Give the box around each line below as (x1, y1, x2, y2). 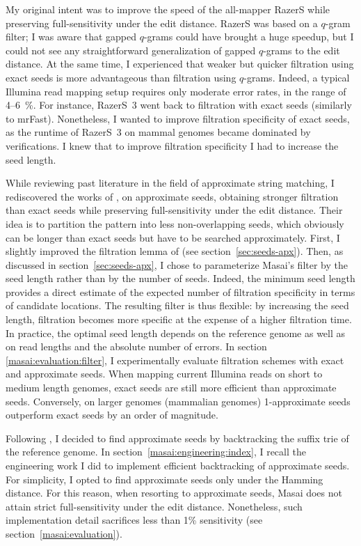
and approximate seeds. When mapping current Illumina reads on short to (6, 366, 323, 381)
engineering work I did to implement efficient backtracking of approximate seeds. (6, 458, 350, 472)
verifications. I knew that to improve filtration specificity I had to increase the (6, 138, 339, 153)
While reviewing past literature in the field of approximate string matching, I (6, 175, 335, 190)
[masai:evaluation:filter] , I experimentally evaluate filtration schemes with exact (6, 352, 344, 367)
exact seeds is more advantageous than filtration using (6, 70, 236, 84)
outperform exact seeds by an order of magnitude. (6, 407, 218, 422)
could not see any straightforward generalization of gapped (6, 42, 256, 57)
